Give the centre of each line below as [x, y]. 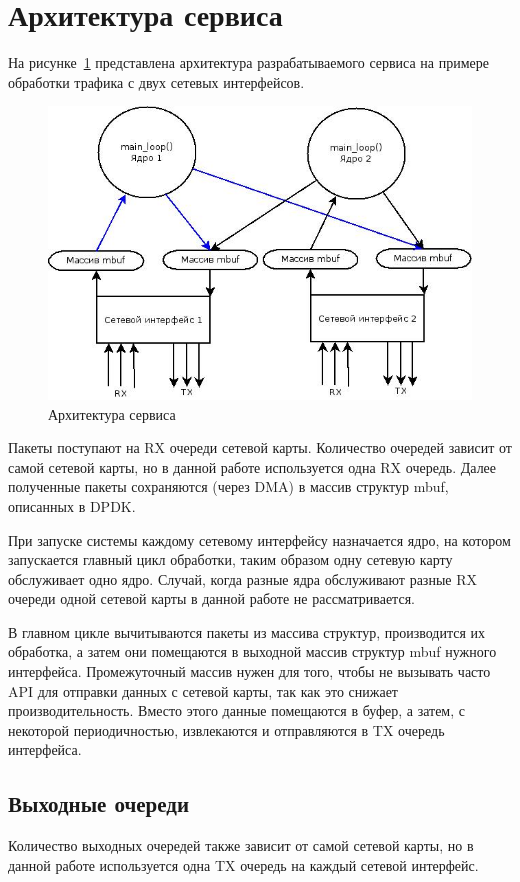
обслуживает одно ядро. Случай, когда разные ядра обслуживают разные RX [242, 578]
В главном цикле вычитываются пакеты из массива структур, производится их [247, 631]
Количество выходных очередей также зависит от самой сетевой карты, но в [241, 845]
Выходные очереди [99, 803]
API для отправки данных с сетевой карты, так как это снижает [203, 690]
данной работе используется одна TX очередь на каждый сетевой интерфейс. [243, 864]
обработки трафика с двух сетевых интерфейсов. [156, 81]
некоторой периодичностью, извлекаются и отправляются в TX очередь [226, 729]
